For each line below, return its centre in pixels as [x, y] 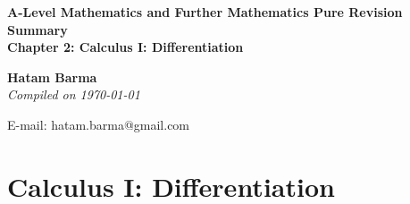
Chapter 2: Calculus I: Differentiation [126, 47]
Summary [38, 29]
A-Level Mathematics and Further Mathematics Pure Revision [205, 12]
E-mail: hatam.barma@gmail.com [99, 124]
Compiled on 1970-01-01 [74, 94]
